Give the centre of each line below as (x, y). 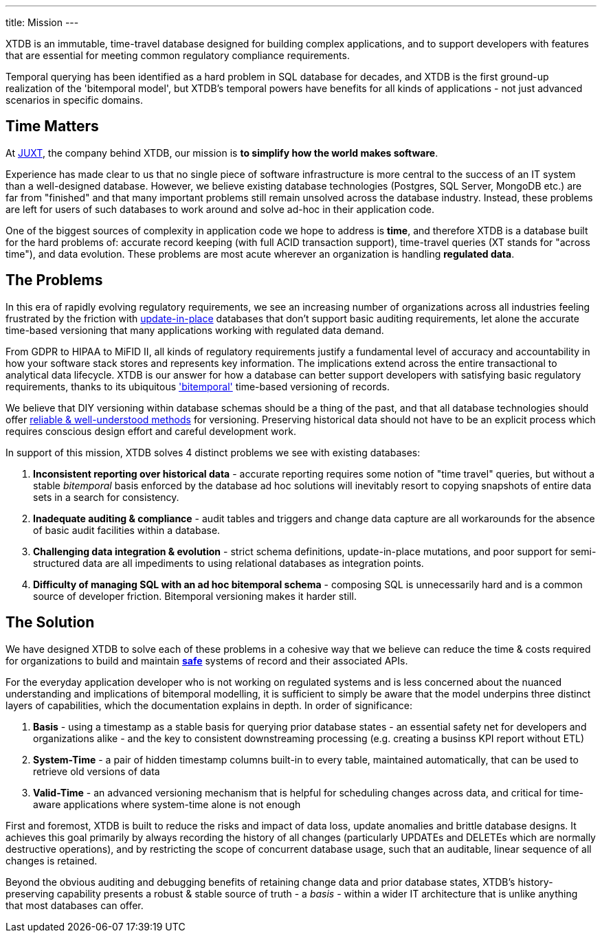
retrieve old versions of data (97, 771)
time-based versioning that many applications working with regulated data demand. (195, 330)
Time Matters (52, 126)
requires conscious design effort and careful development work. (151, 431)
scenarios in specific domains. (74, 100)
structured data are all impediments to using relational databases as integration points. (228, 563)
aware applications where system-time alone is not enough (167, 804)
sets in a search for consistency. (106, 497)
